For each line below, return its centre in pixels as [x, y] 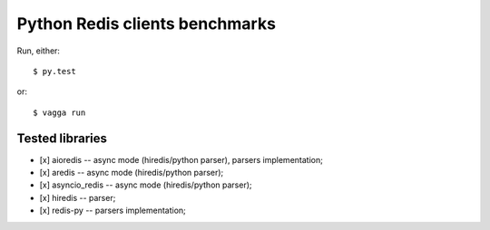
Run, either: [39, 51]
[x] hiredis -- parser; [78, 197]
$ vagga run [59, 112]
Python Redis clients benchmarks [147, 24]
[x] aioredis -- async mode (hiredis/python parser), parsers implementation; [181, 159]
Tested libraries [62, 138]
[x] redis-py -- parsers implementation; [113, 211]
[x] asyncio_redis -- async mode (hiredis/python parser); [146, 185]
